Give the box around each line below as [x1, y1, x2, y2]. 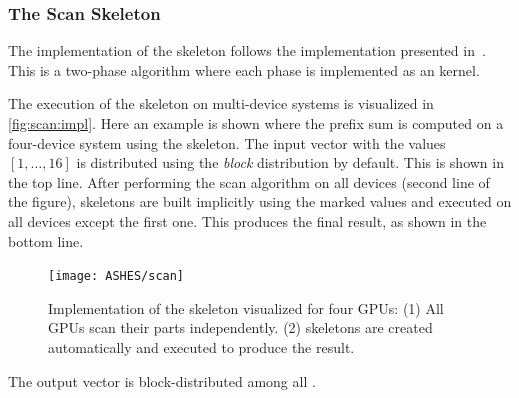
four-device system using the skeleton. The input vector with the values [8, 132, 446, 153]
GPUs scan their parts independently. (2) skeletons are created [48, 317, 433, 338]
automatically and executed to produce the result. [48, 337, 355, 357]
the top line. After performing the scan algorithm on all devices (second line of [8, 171, 490, 192]
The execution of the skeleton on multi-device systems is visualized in [8, 93, 434, 114]
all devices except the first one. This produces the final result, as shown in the [8, 210, 487, 231]
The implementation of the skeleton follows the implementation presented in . [8, 40, 486, 61]
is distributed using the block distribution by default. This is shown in [76, 152, 504, 173]
